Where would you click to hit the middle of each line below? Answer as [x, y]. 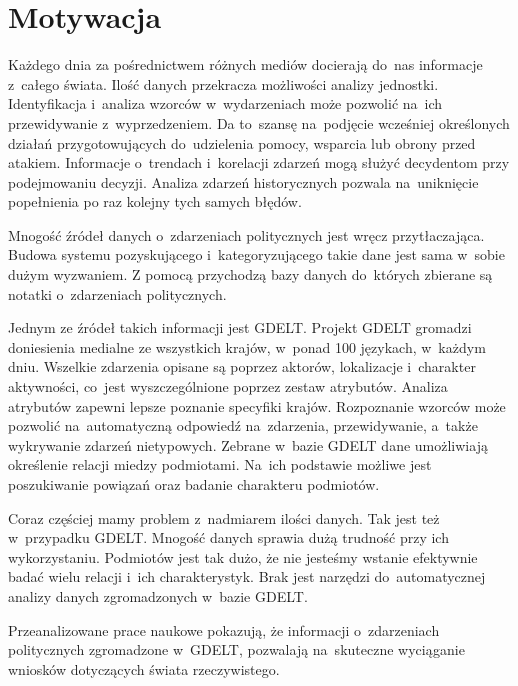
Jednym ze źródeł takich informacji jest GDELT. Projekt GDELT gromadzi [240, 327]
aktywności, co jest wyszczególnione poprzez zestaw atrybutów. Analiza [228, 386]
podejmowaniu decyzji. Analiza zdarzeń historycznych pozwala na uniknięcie [243, 181]
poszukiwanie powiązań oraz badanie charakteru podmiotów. [194, 484]
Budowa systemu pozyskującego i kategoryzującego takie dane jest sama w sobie [256, 254]
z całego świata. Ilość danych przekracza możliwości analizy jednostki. [223, 83]
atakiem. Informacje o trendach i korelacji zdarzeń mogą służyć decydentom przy [259, 162]
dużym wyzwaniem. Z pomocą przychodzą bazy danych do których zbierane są [250, 274]
